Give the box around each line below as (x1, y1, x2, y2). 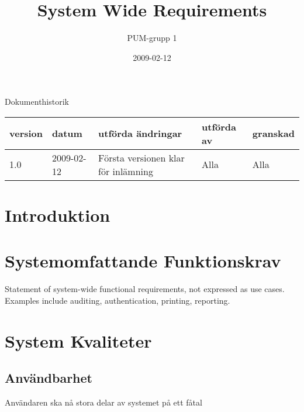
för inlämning (98, 164, 153, 178)
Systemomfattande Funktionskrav (5, 249, 281, 273)
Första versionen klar (98, 150, 185, 164)
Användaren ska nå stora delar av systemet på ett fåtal (5, 396, 202, 408)
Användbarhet (5, 369, 92, 387)
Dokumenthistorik (5, 95, 69, 108)
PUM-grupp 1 (127, 32, 177, 44)
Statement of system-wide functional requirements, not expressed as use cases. (5, 283, 285, 295)
